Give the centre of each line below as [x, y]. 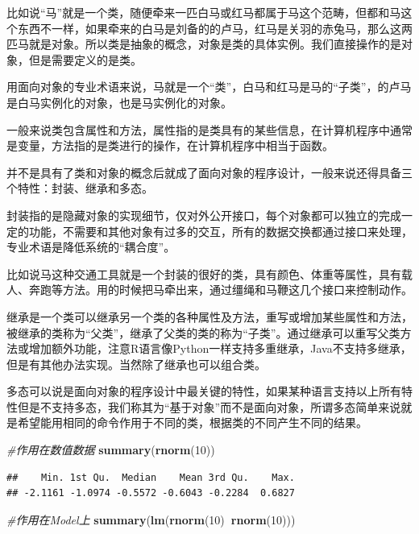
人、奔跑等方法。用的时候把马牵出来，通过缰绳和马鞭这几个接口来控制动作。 [209, 290]
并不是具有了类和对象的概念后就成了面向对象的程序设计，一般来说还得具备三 [209, 172]
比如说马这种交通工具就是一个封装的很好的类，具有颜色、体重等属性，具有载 [209, 273]
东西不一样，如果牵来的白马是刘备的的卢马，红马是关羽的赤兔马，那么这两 [215, 28]
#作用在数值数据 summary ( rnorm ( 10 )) [111, 450]
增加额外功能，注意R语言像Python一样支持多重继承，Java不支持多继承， [220, 348]
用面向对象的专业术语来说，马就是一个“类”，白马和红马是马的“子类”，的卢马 [209, 87]
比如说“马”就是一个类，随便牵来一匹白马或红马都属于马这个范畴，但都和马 [204, 12]
